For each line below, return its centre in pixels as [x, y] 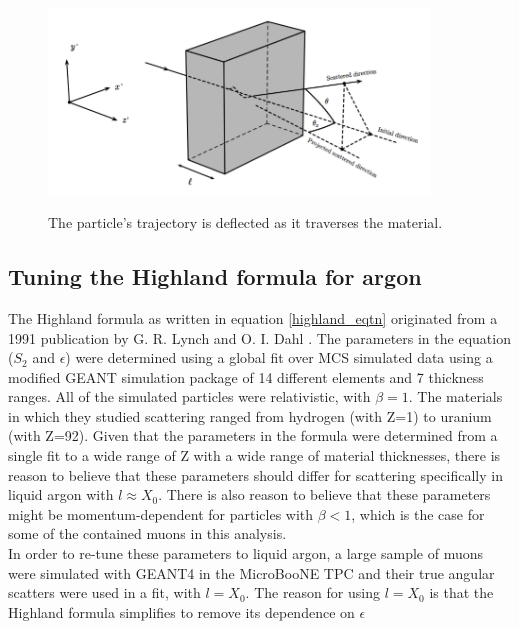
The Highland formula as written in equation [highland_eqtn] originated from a [253, 317]
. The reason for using [312, 592]
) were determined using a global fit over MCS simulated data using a [279, 357]
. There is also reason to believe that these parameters [324, 494]
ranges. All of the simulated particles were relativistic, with [189, 396]
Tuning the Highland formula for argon [215, 276]
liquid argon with [61, 494]
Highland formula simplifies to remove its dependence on [181, 611]
